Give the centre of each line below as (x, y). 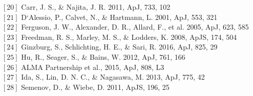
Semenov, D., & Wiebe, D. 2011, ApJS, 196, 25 (95, 87)
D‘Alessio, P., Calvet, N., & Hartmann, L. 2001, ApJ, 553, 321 (119, 17)
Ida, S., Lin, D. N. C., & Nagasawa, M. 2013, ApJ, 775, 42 (113, 77)
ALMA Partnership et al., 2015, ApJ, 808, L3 (93, 67)
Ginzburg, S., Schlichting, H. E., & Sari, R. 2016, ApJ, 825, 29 (119, 47)
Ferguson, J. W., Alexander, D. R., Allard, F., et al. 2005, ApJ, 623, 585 (135, 27)
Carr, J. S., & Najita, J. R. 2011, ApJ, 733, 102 (96, 7)
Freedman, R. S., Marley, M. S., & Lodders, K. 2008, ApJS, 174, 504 (129, 37)
